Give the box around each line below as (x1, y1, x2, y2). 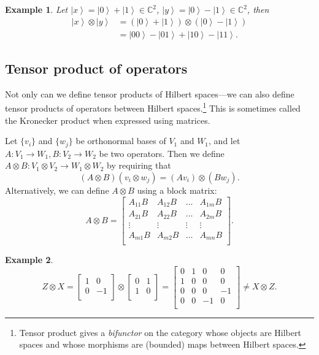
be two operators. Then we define (99, 147, 225, 159)
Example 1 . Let (5, 3, 68, 15)
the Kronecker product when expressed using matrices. (5, 113, 210, 126)
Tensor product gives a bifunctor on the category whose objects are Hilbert (19, 326, 301, 338)
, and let (209, 134, 240, 147)
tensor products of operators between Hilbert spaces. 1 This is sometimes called (5, 100, 301, 115)
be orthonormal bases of (75, 134, 166, 147)
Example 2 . (5, 253, 53, 266)
